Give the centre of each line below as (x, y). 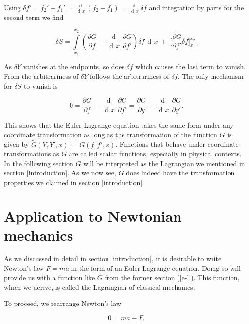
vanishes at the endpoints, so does (74, 67)
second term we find (34, 17)
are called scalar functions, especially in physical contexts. (155, 154)
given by (17, 144)
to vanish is (41, 86)
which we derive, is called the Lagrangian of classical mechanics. (99, 287)
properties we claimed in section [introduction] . (74, 182)
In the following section (39, 163)
